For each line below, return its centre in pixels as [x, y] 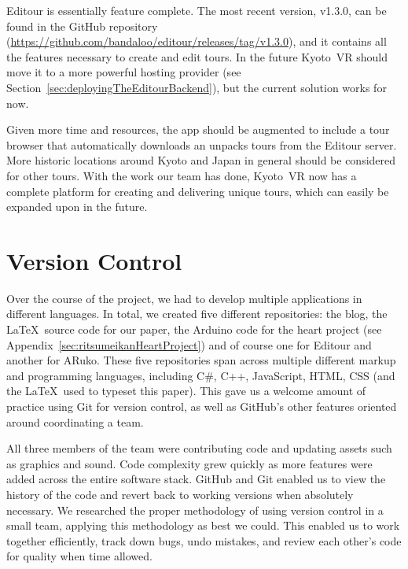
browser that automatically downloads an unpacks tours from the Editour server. [202, 144]
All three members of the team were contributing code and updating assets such [199, 448]
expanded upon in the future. [77, 207]
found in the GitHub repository [82, 26]
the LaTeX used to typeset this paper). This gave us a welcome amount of [186, 391]
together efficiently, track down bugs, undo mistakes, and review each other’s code [204, 540]
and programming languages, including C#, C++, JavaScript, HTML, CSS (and [201, 375]
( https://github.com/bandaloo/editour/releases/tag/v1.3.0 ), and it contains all [197, 41]
